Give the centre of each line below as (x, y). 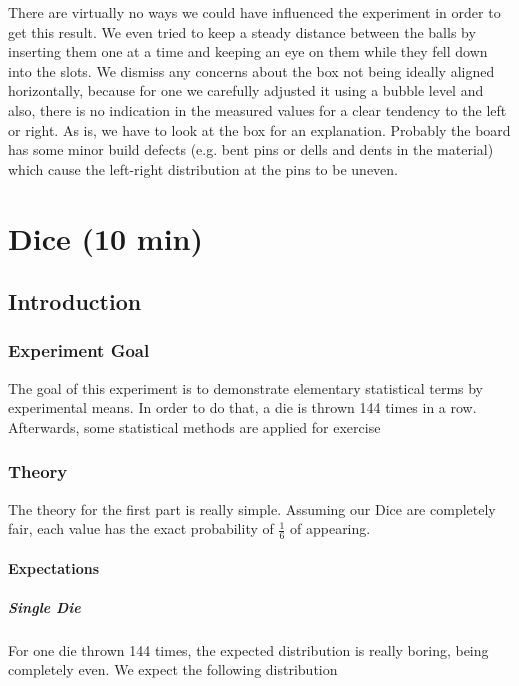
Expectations (54, 567)
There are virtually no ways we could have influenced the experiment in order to (254, 12)
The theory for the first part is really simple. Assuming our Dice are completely (252, 508)
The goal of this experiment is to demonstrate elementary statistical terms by (246, 387)
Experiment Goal (79, 350)
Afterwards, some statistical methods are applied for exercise (194, 426)
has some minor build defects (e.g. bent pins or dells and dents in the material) (251, 149)
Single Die (44, 606)
